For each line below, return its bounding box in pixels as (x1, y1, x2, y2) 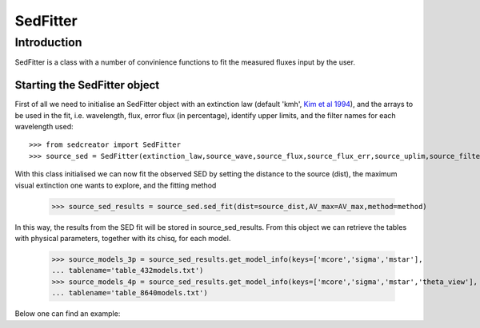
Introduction (14, 35, 82, 49)
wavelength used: (14, 122, 74, 132)
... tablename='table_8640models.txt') (51, 288, 208, 298)
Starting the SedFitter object (14, 78, 160, 92)
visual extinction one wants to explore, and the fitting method (14, 180, 217, 190)
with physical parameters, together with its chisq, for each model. (14, 234, 231, 243)
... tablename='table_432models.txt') (51, 266, 204, 275)
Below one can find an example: (14, 309, 121, 318)
